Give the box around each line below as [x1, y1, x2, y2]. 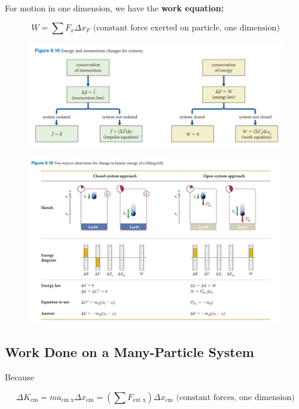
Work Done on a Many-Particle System [5, 343, 254, 361]
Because [5, 371, 34, 383]
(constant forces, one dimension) [176, 393, 295, 402]
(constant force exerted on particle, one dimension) [93, 23, 280, 32]
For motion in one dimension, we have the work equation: [5, 2, 224, 14]
